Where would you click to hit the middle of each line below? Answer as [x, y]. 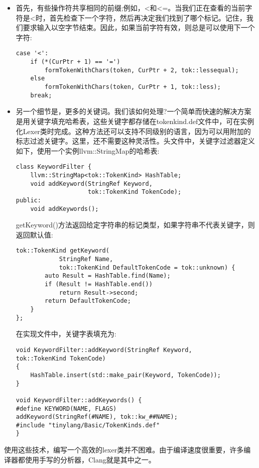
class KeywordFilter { [54, 167]
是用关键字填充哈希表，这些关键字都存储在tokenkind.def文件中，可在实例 [135, 121]
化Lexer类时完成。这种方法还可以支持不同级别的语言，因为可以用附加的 [133, 131]
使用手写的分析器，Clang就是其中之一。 [90, 459]
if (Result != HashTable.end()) [99, 284]
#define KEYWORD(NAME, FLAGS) [66, 408]
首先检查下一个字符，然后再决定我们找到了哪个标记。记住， [148, 17]
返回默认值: [34, 234]
